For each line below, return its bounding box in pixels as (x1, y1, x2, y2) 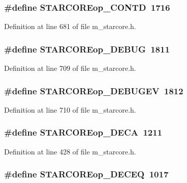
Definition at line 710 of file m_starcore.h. (4, 104, 136, 115)
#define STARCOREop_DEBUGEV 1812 (4, 84, 183, 97)
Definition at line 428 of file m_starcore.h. (4, 146, 136, 156)
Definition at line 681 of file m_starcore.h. (4, 21, 136, 32)
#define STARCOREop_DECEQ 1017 (4, 168, 169, 180)
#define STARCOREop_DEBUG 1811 (4, 42, 170, 55)
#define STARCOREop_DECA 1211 (4, 126, 163, 139)
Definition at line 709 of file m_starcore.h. (4, 63, 136, 73)
